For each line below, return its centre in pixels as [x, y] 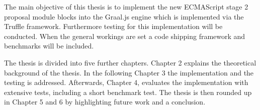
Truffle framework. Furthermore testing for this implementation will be [113, 26]
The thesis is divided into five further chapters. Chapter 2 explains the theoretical [130, 62]
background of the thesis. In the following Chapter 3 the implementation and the [129, 72]
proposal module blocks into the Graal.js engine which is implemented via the [124, 16]
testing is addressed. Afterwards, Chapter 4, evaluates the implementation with [126, 82]
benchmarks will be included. [49, 46]
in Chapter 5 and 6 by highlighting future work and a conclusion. [105, 102]
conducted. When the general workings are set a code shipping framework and [125, 36]
